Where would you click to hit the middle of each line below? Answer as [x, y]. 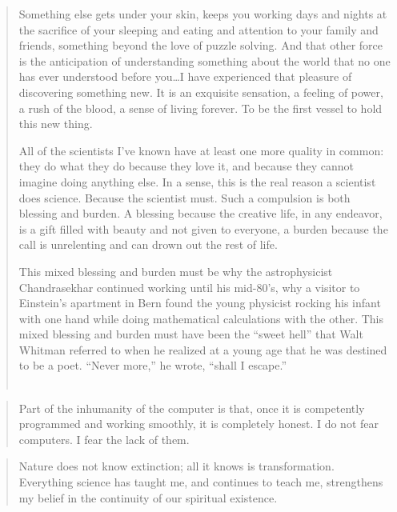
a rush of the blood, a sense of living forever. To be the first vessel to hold [201, 108]
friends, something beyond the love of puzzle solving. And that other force [201, 45]
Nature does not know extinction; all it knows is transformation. [176, 466]
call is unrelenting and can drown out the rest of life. [148, 244]
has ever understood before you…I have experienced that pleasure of [185, 76]
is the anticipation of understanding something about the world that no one [205, 60]
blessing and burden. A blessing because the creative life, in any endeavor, [201, 213]
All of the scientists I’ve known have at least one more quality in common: [201, 150]
